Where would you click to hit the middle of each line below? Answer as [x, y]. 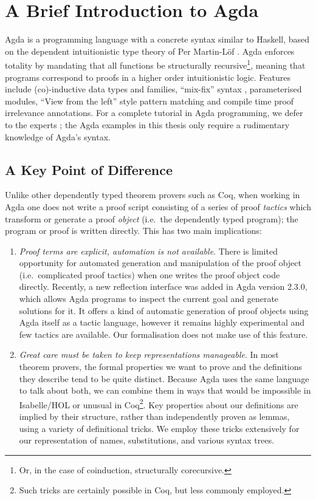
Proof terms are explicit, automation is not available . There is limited [148, 251]
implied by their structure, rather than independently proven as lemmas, [154, 416]
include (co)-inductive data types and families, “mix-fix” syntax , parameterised [153, 89]
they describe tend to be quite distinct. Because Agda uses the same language [164, 378]
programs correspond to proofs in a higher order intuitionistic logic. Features [148, 77]
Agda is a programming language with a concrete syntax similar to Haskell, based [157, 39]
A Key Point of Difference [89, 169]
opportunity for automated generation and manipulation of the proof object [160, 263]
